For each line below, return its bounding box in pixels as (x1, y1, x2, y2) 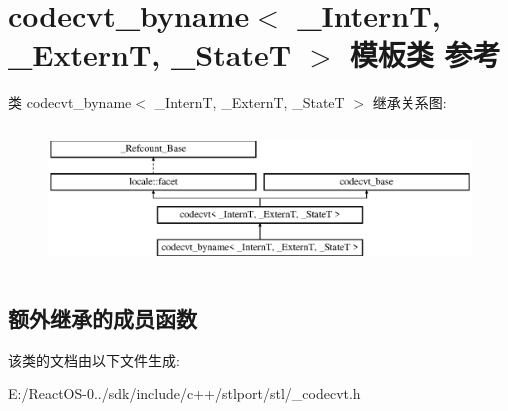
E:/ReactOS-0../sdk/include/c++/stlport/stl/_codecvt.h (8, 383, 361, 404)
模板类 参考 (349, 34, 501, 75)
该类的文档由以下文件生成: (8, 349, 180, 370)
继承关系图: (372, 92, 447, 113)
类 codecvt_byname (8, 92, 132, 113)
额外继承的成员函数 (8, 302, 197, 333)
